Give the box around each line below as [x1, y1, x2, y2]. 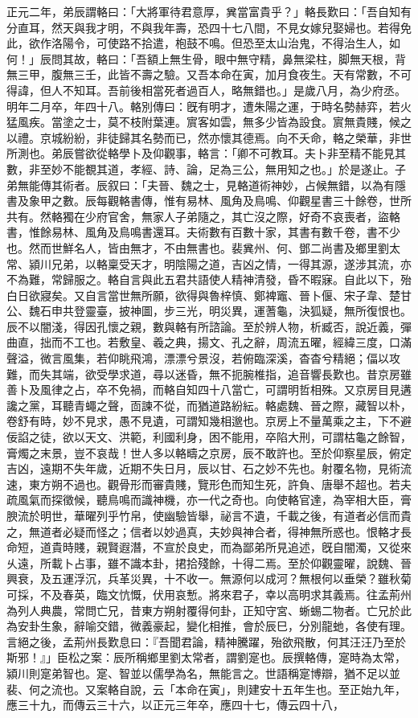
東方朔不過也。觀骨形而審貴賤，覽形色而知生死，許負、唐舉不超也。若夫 [28, 475, 412, 492]
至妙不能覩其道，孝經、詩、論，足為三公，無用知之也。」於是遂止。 [39, 160, 395, 177]
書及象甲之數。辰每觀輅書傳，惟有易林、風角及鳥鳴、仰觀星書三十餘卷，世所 [6, 192, 412, 209]
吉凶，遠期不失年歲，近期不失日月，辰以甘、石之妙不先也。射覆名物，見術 [6, 460, 400, 477]
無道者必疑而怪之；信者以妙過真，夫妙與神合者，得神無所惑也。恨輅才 [28, 523, 400, 540]
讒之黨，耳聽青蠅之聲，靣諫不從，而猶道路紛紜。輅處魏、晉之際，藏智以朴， [6, 396, 412, 413]
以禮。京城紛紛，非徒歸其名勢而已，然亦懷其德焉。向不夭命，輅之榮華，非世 [6, 129, 412, 146]
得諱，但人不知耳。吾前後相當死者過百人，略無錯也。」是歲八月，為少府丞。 [6, 81, 406, 98]
